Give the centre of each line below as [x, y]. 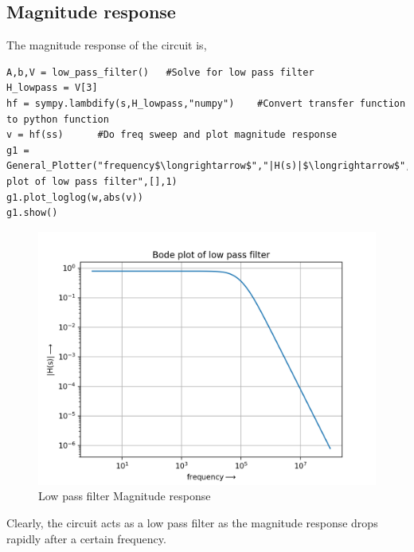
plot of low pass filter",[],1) [92, 181]
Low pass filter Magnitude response [125, 496]
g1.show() [32, 213]
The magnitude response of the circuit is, [107, 45]
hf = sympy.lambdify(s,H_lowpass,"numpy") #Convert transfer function [206, 103]
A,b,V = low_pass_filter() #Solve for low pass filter [160, 72]
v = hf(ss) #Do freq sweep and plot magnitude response [172, 135]
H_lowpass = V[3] [52, 88]
